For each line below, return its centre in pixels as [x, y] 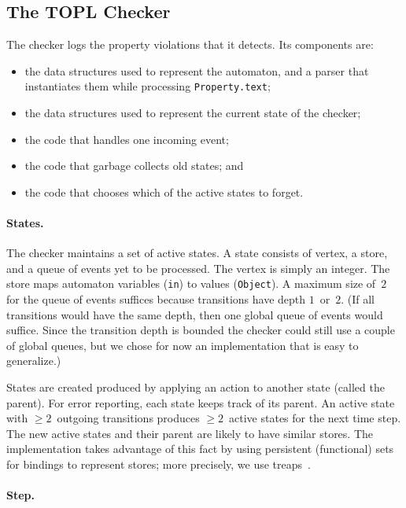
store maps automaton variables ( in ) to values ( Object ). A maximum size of [191, 283]
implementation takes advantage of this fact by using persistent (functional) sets [200, 449]
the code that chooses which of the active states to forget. [164, 191]
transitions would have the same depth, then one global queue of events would [195, 314]
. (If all [358, 299]
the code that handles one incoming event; [127, 139]
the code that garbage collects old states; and [134, 166]
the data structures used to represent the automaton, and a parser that [197, 70]
